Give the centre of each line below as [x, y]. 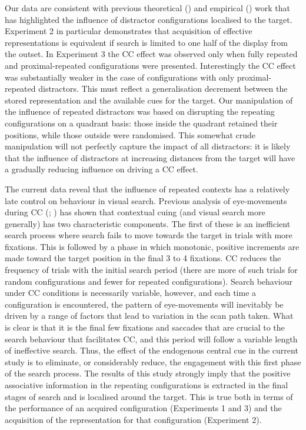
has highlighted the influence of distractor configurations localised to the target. [149, 19]
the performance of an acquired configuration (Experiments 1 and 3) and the [143, 408]
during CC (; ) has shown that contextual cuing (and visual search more [135, 212]
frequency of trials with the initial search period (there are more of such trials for [151, 270]
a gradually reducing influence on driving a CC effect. [102, 169]
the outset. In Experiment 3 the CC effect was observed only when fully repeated [151, 54]
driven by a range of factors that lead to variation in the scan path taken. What [149, 316]
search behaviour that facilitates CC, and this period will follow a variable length [151, 339]
